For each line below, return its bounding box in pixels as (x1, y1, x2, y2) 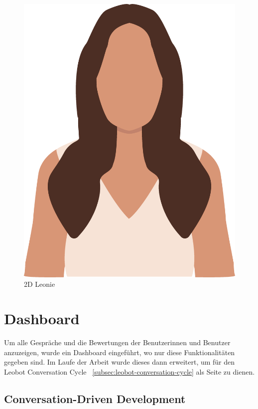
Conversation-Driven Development (4, 391, 186, 406)
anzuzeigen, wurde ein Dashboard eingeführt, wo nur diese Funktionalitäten (4, 347, 235, 357)
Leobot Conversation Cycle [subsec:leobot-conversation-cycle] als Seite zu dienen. (4, 366, 255, 377)
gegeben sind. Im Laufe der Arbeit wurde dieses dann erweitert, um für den (4, 357, 235, 367)
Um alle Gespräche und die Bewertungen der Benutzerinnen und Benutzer (4, 337, 231, 347)
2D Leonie (24, 279, 55, 289)
